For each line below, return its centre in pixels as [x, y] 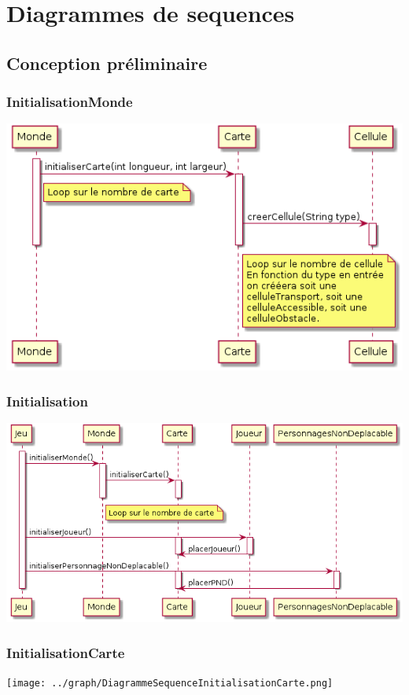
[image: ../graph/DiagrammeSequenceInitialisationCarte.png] [170, 683]
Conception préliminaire [107, 63]
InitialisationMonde [70, 102]
